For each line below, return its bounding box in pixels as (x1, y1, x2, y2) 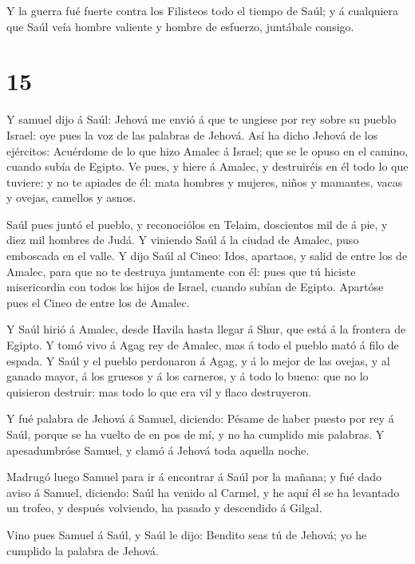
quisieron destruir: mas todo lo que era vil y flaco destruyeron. (6, 383, 312, 400)
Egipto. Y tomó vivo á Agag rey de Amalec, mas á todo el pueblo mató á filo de (6, 337, 399, 353)
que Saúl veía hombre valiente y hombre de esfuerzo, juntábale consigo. (6, 18, 354, 34)
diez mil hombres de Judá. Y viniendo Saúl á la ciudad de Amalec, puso (6, 231, 359, 248)
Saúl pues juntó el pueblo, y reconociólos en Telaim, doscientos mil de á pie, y (6, 215, 388, 232)
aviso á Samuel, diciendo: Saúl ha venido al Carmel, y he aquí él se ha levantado (6, 483, 400, 500)
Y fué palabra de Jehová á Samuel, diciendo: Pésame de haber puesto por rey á (6, 410, 394, 427)
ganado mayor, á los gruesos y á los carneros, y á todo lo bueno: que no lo (6, 368, 369, 385)
